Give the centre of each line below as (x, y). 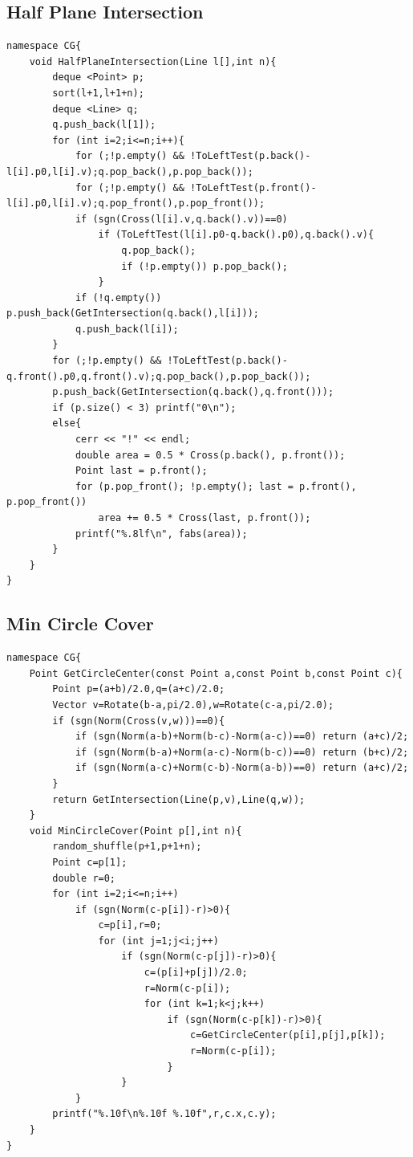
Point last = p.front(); (141, 471)
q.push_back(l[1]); (104, 125)
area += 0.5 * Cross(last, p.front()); (204, 518)
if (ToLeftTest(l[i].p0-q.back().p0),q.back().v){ (236, 235)
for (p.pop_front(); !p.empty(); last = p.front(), (216, 486)
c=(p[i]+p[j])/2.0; (196, 973)
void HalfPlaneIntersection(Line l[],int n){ (153, 61)
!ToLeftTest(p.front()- (253, 187)
